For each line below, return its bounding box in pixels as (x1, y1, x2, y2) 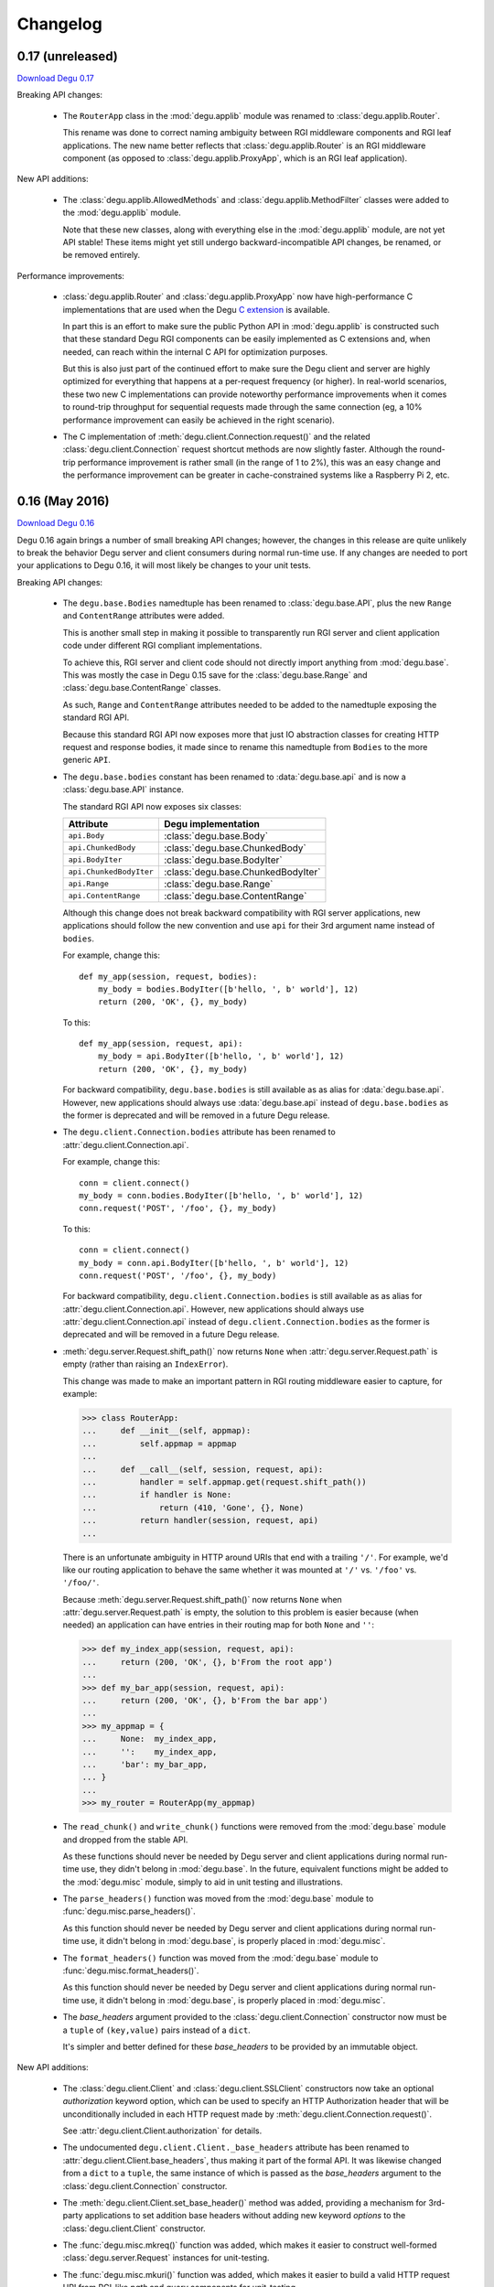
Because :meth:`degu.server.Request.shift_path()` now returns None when (62, 1594, 342, 1605)
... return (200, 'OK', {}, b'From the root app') (81, 1657, 333, 1667)
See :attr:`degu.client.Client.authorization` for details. (62, 2125, 263, 2136)
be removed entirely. (62, 250, 141, 261)
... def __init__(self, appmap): (81, 1425, 252, 1436)
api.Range (68, 879, 110, 889)
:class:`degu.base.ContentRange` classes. (62, 682, 221, 693)
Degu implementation (163, 817, 261, 830)
